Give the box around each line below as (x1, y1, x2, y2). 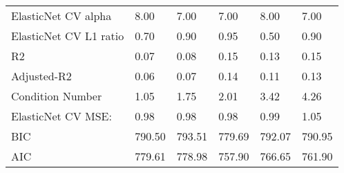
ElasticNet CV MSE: (11, 108, 112, 124)
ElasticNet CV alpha (11, 8, 112, 24)
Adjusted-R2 (11, 68, 72, 84)
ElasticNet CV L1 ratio (11, 28, 124, 44)
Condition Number (11, 88, 102, 104)
